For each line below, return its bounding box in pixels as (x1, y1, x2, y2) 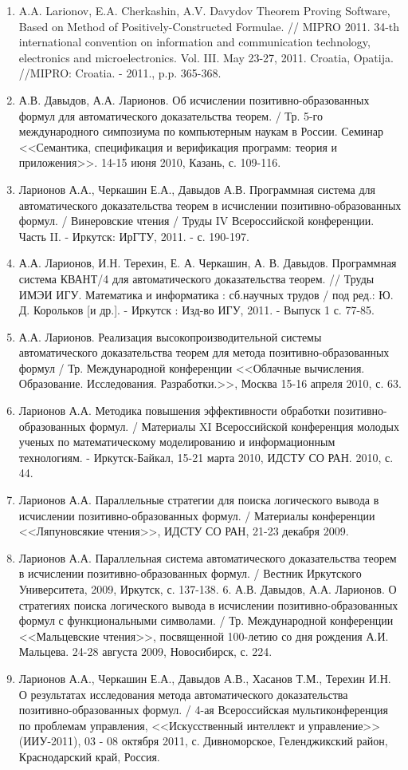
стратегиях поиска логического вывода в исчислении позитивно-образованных (18, 596, 398, 613)
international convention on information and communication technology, (18, 34, 371, 50)
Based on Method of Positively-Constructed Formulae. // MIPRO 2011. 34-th (18, 18, 400, 34)
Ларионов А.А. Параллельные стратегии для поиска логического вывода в (18, 492, 379, 508)
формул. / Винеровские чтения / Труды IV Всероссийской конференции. (18, 212, 375, 229)
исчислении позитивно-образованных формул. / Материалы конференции (18, 507, 375, 523)
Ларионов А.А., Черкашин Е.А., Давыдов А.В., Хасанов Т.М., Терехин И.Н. (18, 669, 391, 686)
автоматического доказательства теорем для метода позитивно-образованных (18, 344, 390, 361)
